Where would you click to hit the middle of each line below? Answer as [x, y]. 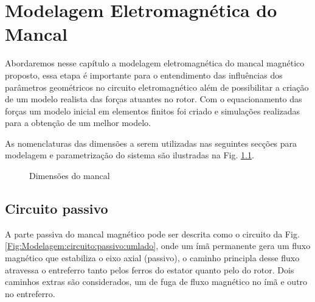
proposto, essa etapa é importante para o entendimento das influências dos [144, 75]
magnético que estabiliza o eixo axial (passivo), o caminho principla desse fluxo [152, 258]
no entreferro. [30, 293]
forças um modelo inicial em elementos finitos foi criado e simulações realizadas [153, 111]
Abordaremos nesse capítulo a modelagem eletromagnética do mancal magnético [155, 63]
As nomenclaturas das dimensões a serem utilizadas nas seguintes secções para [151, 143]
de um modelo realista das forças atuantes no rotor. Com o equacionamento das [154, 99]
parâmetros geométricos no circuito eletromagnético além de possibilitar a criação [157, 87]
